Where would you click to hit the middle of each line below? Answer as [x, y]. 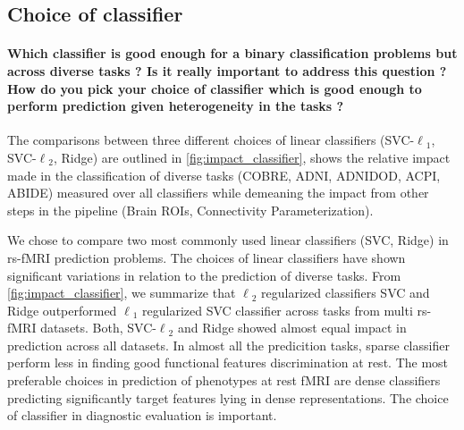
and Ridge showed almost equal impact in [292, 328]
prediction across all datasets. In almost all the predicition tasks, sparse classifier [228, 345]
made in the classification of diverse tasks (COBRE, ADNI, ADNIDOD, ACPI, [224, 175]
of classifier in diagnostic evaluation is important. [142, 415]
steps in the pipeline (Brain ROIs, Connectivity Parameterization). [190, 210]
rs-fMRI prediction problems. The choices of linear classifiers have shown [207, 257]
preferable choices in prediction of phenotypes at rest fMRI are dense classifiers [224, 380]
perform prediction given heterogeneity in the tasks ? [176, 106]
